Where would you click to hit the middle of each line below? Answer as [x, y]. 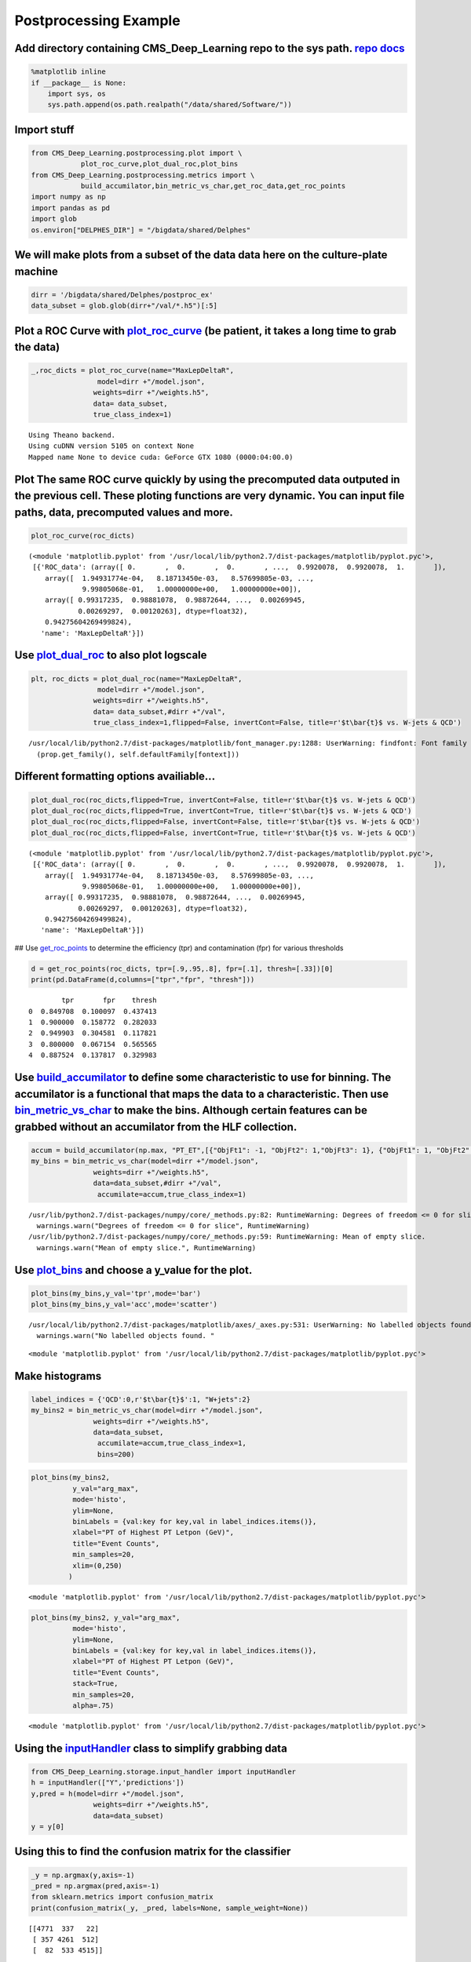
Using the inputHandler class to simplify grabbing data [151, 1748]
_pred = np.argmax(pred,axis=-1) [95, 1886]
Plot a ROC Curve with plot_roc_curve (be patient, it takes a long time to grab [205, 331]
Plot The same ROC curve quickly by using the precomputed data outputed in [207, 479]
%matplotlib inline [68, 72]
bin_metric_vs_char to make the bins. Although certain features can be [191, 1110]
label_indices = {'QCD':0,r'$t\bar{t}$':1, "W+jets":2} [141, 1399]
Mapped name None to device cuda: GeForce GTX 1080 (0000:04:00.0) [161, 457]
